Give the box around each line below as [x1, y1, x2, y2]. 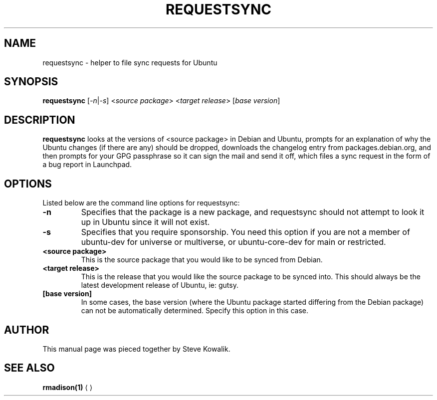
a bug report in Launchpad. [42, 160, 132, 169]
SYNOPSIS [4, 75, 58, 88]
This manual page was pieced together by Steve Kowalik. [42, 344, 230, 353]
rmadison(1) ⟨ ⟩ [42, 383, 93, 392]
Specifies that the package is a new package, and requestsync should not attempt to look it [81, 207, 425, 217]
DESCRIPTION [4, 113, 75, 126]
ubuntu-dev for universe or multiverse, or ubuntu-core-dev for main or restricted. [81, 237, 386, 247]
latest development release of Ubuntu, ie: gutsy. [81, 281, 238, 290]
